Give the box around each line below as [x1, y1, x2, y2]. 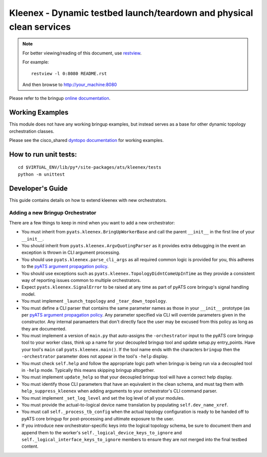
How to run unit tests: [9, 150, 77, 158]
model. [21, 291, 36, 297]
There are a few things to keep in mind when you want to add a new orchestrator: [9, 220, 175, 226]
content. [21, 443, 39, 450]
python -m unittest [18, 171, 65, 177]
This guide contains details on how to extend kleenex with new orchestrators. [9, 197, 167, 203]
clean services [9, 21, 71, 32]
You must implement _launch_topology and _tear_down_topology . [21, 298, 168, 304]
